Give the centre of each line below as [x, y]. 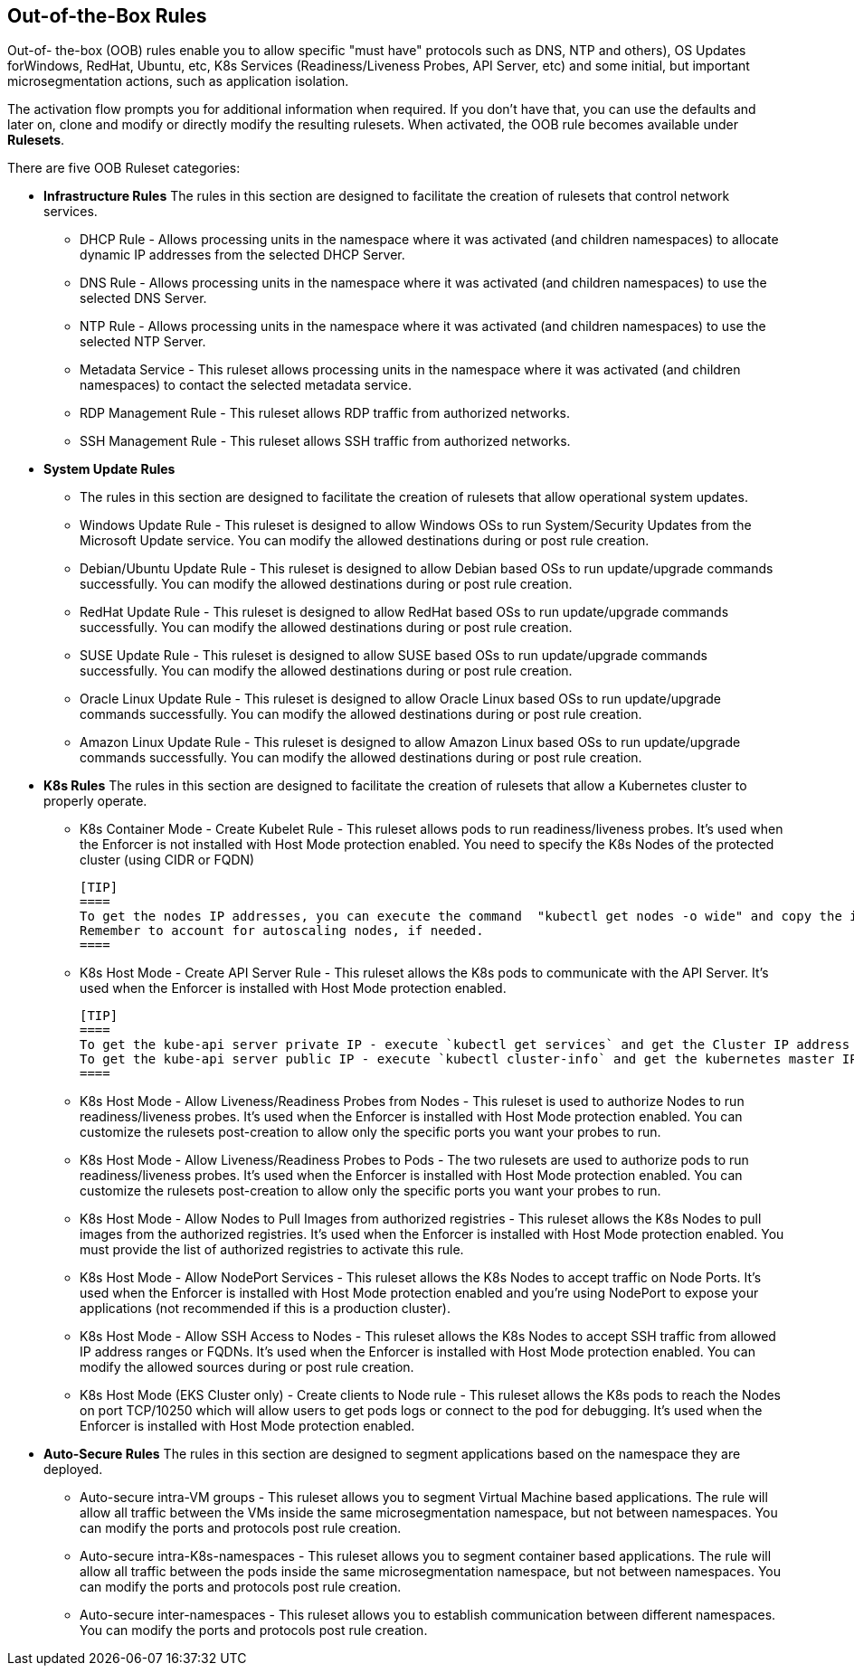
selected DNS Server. [143, 298]
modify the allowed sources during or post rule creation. [247, 1367]
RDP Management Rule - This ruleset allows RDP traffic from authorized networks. [325, 413]
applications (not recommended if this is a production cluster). [265, 1309]
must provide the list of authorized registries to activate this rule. [272, 1250]
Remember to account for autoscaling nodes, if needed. [282, 931]
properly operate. [95, 801]
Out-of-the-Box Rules [107, 16]
